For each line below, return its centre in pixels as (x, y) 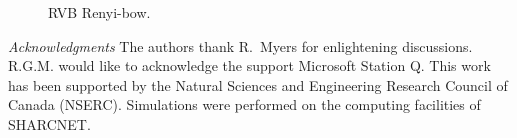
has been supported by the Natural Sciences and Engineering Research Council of (258, 84)
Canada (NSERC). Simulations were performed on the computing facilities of (244, 104)
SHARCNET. (49, 123)
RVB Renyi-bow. (99, 12)
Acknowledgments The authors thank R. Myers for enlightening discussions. (240, 45)
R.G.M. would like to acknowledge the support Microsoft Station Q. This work (249, 65)
